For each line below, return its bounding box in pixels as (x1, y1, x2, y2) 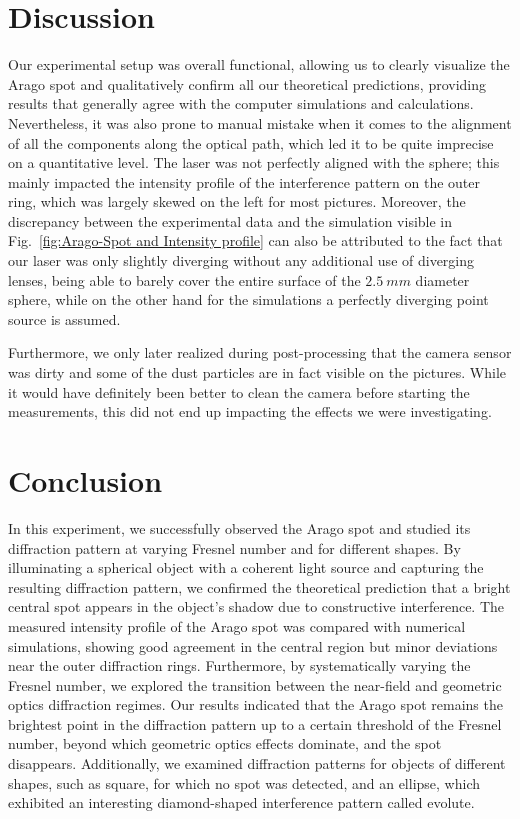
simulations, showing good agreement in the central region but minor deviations (8, 635, 498, 656)
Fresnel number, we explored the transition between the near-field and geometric (8, 674, 502, 695)
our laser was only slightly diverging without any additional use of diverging (8, 250, 475, 271)
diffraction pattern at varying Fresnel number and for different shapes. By (8, 537, 461, 558)
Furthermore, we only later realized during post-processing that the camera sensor (8, 342, 512, 363)
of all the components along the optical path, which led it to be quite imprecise (8, 132, 494, 153)
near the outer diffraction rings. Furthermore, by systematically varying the (8, 655, 471, 676)
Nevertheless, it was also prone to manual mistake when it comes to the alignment (8, 112, 512, 133)
